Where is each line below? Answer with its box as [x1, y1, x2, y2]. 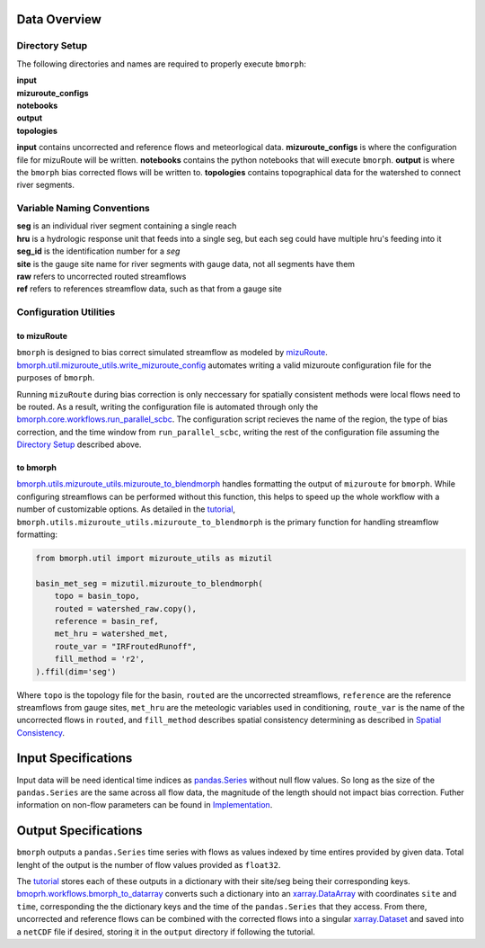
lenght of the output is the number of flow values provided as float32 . [16, 859, 281, 870]
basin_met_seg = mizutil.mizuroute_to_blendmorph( [35, 578, 264, 588]
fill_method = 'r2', [54, 654, 145, 665]
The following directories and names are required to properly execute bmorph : [16, 58, 307, 69]
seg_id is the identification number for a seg [16, 246, 181, 256]
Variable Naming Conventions [16, 202, 150, 215]
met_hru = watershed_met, [54, 629, 169, 639]
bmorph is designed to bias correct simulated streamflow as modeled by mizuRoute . [16, 347, 328, 358]
